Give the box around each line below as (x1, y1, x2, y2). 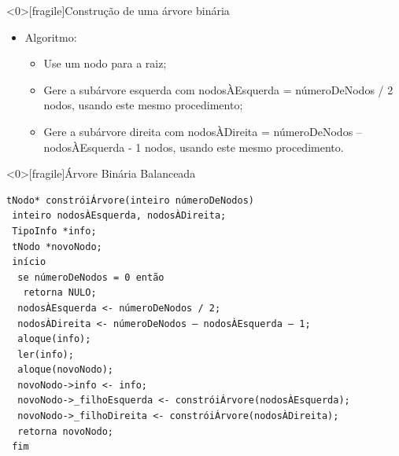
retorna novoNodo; (17, 425, 114, 437)
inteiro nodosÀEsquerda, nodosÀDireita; (12, 210, 227, 222)
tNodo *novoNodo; (12, 241, 102, 252)
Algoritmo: (24, 28, 77, 45)
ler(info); (17, 348, 74, 360)
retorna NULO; (23, 287, 97, 299)
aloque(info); (17, 333, 91, 345)
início (12, 256, 46, 268)
